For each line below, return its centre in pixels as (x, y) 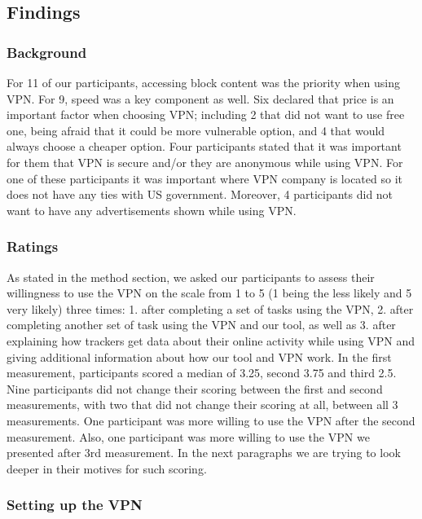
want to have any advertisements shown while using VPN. (152, 210)
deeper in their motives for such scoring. (107, 468)
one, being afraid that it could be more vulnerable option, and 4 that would (196, 130)
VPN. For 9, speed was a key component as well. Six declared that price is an (200, 98)
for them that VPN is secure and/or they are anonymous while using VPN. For (205, 162)
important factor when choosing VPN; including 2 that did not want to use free (206, 114)
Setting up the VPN (75, 505)
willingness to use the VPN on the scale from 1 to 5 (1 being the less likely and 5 (209, 293)
